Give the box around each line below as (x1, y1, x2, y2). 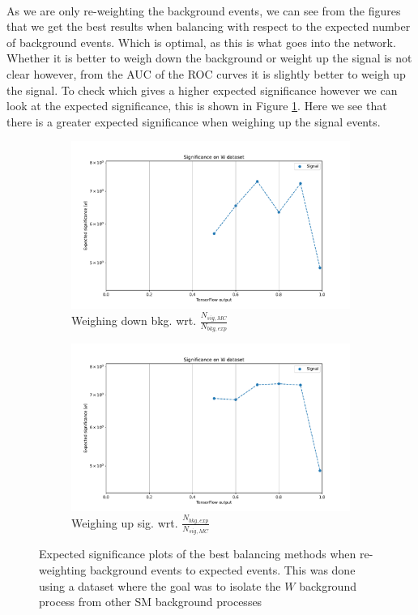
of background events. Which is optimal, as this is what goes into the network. (6, 33, 396, 50)
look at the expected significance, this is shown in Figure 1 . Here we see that (6, 97, 387, 114)
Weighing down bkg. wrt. (71, 312, 197, 329)
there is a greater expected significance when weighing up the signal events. (6, 113, 381, 130)
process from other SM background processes (39, 593, 262, 610)
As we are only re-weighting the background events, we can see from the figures (6, 2, 401, 19)
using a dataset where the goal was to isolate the (39, 577, 281, 594)
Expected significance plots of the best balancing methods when (39, 545, 356, 562)
